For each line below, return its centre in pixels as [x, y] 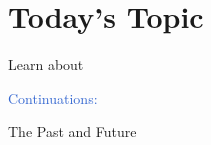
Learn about [46, 64]
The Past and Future [72, 131]
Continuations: [53, 97]
